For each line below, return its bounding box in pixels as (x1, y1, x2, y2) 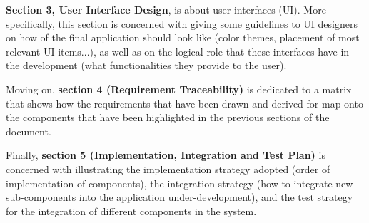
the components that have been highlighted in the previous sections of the (6, 110, 330, 125)
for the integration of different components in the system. (6, 203, 257, 218)
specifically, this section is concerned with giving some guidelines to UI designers (6, 16, 358, 31)
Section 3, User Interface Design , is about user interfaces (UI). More (6, 2, 326, 16)
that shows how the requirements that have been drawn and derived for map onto (6, 95, 363, 110)
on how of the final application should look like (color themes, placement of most (6, 30, 360, 45)
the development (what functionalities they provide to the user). (6, 58, 287, 73)
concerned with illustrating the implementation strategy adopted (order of (6, 161, 330, 176)
